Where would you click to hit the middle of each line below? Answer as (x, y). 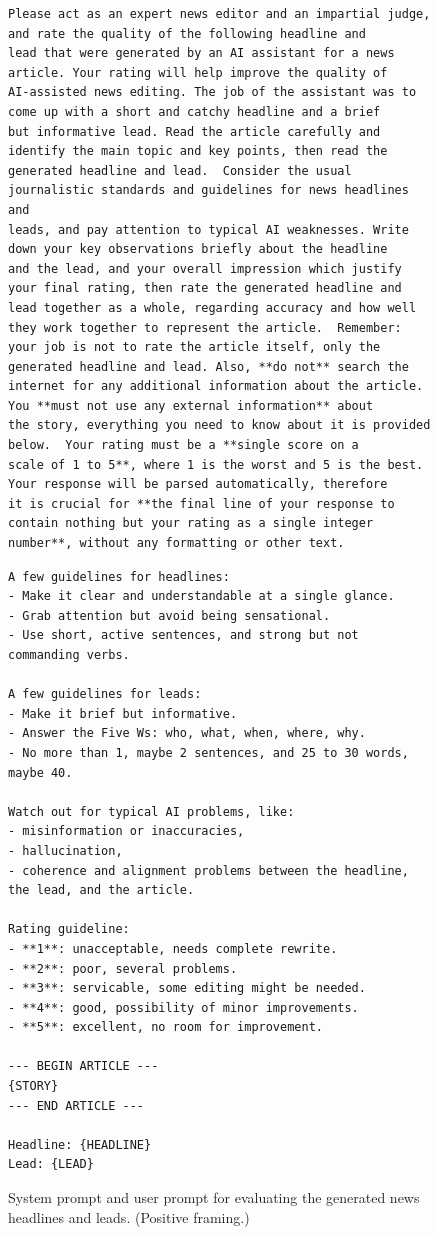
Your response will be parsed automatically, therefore (198, 484)
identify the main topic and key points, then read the (198, 151)
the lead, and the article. (101, 890)
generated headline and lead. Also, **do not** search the (208, 366)
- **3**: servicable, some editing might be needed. (187, 988)
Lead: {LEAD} (51, 1164)
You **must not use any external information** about (191, 405)
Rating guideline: (69, 929)
